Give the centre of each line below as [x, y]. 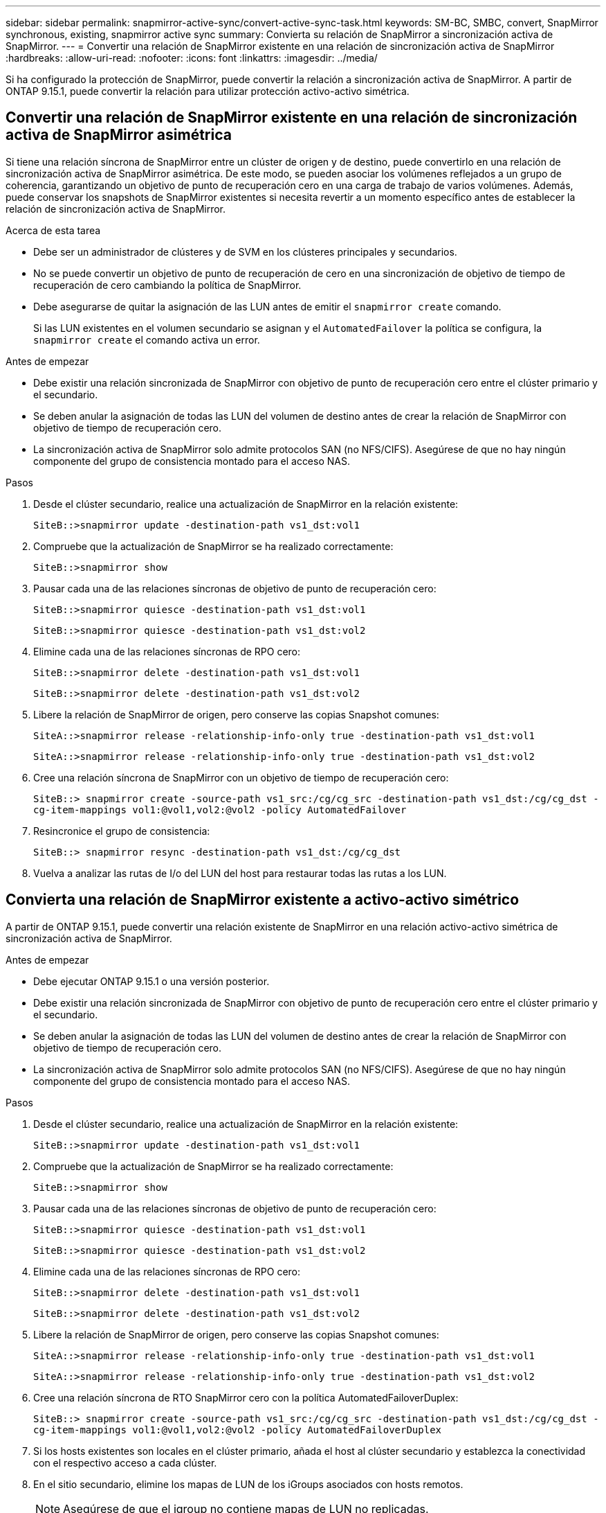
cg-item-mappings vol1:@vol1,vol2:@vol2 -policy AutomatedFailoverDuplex [238, 1430]
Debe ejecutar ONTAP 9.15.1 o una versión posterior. [151, 981]
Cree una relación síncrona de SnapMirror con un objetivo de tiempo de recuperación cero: [241, 777]
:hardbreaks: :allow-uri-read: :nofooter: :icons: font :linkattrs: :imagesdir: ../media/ [192, 58]
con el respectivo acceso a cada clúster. [125, 1462]
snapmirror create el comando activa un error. [147, 339]
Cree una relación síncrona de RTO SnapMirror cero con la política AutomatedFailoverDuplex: [246, 1397]
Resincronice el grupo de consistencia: [122, 831]
